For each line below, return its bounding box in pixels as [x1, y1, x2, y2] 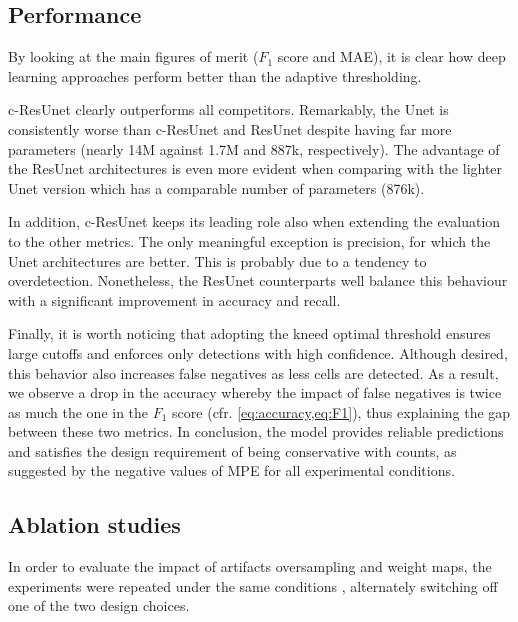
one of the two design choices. [8, 595, 190, 616]
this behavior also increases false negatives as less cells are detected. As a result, [8, 362, 499, 383]
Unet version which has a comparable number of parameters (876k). [8, 177, 425, 198]
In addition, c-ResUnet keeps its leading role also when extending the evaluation [8, 211, 501, 232]
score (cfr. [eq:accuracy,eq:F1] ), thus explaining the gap [172, 401, 511, 422]
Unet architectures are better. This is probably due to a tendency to [8, 250, 427, 271]
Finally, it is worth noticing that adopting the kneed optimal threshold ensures [8, 323, 491, 344]
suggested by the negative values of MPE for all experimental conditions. [8, 460, 455, 481]
